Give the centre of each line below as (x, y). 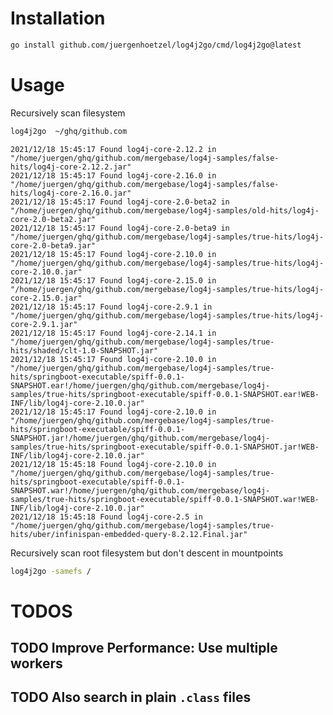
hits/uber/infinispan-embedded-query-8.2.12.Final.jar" (129, 534)
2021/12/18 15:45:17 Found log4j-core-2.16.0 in (113, 175)
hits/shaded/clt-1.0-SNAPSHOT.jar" (84, 350)
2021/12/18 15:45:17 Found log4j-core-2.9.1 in (111, 307)
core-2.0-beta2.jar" (53, 219)
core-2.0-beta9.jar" (53, 245)
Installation (58, 18)
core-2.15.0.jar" (46, 298)
